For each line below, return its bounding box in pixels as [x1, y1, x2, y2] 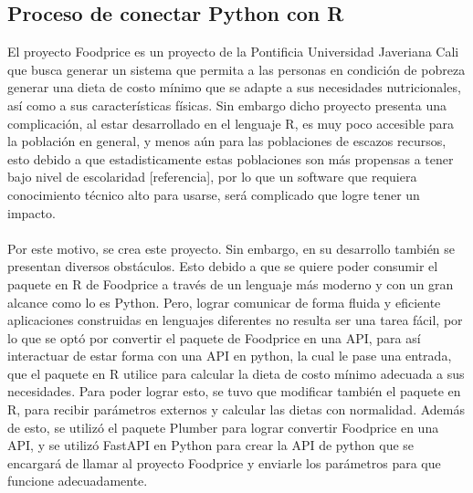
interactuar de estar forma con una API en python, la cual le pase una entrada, [7, 346, 452, 365]
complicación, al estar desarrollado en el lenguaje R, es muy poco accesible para [7, 113, 455, 132]
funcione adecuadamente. [7, 471, 148, 490]
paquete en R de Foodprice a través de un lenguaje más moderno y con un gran [7, 274, 454, 293]
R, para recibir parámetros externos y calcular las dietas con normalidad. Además [7, 400, 465, 419]
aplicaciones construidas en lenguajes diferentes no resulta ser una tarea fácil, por [7, 310, 463, 330]
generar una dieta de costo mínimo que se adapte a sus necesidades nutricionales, [7, 78, 461, 97]
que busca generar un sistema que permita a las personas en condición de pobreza [7, 59, 466, 79]
